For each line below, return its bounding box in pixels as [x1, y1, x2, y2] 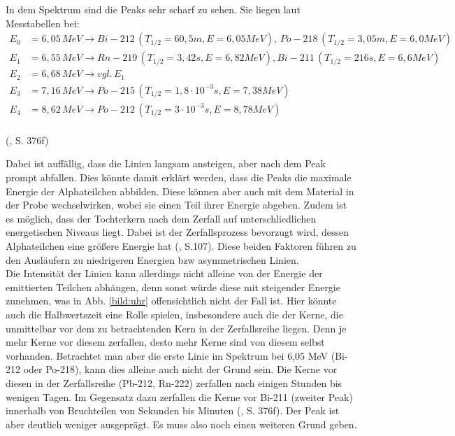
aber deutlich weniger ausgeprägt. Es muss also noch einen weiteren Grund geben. [6, 416, 357, 431]
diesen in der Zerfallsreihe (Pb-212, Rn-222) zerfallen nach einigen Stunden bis [6, 375, 342, 390]
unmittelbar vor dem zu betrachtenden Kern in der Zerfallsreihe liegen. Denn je [6, 321, 347, 335]
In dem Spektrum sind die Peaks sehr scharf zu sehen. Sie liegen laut [6, 2, 301, 16]
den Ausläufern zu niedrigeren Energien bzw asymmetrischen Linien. [6, 252, 299, 267]
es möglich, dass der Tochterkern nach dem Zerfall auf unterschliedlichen [6, 211, 317, 225]
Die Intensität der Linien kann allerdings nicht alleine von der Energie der [6, 266, 323, 281]
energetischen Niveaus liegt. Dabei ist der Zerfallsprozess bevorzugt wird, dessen [6, 225, 349, 239]
